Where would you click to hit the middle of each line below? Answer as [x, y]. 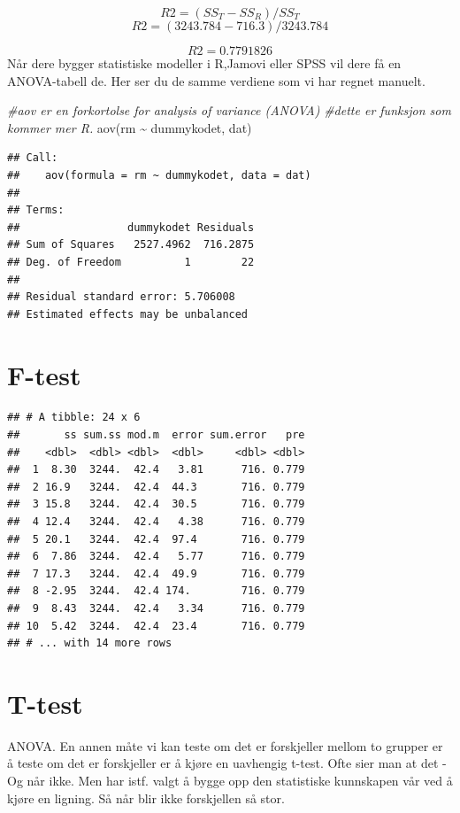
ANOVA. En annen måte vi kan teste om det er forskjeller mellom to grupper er [225, 745]
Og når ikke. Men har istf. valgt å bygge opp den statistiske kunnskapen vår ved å [230, 781]
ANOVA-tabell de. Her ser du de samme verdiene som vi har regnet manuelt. [216, 80]
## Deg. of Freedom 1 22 [131, 262]
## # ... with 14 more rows [90, 643]
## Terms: [36, 210]
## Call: [33, 158]
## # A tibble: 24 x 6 [74, 418]
